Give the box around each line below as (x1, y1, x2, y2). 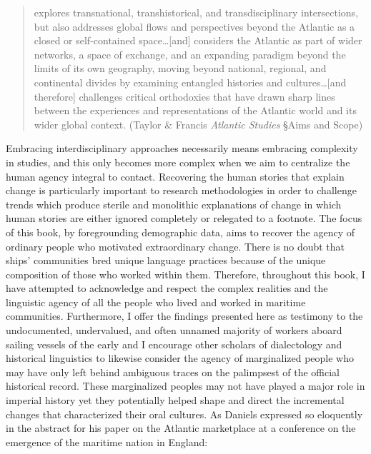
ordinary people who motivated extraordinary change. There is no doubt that (6, 238, 345, 253)
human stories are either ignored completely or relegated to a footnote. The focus (6, 211, 362, 226)
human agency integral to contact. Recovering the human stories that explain (6, 168, 345, 183)
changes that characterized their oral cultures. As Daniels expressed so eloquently (6, 406, 363, 421)
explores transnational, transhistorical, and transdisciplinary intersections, (34, 5, 359, 19)
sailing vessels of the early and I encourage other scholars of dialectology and (6, 336, 342, 351)
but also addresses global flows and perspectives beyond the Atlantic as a (34, 19, 355, 34)
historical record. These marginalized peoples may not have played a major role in (6, 378, 365, 393)
